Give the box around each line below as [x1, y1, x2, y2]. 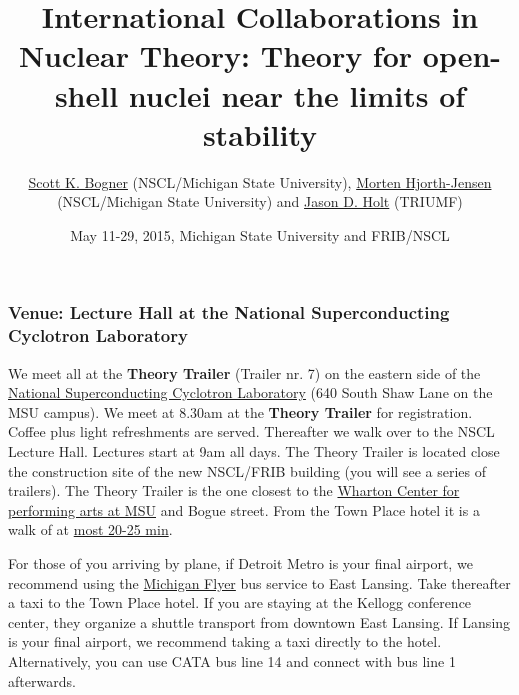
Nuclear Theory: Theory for [18, 35, 413, 76]
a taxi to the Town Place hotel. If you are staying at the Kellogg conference [8, 592, 472, 613]
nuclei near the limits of [128, 74, 466, 115]
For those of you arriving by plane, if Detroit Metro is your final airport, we [8, 553, 473, 574]
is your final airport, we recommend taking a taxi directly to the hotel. [8, 631, 442, 652]
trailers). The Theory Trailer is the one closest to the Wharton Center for [8, 480, 460, 501]
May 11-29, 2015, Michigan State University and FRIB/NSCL [70, 224, 450, 245]
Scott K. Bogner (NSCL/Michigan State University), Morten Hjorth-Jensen [28, 171, 492, 192]
